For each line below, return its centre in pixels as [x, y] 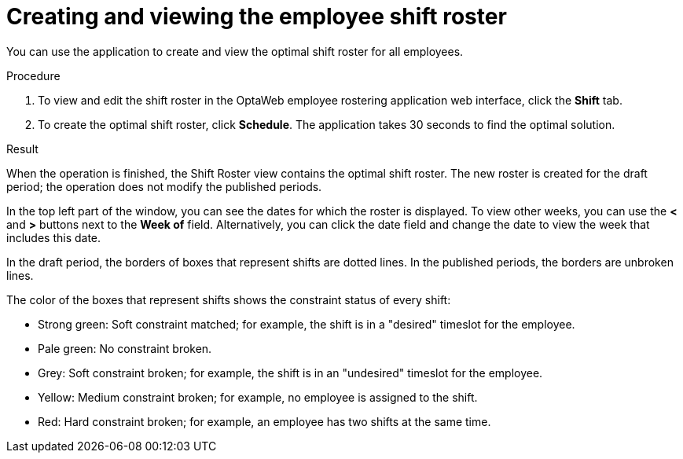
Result [22, 149]
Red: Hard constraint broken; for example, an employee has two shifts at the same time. [264, 421]
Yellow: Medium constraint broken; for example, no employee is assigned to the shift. [258, 397]
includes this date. [54, 237]
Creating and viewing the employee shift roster [257, 17]
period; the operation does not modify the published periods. [164, 186]
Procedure [33, 75]
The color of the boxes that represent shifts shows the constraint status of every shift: [229, 299]
